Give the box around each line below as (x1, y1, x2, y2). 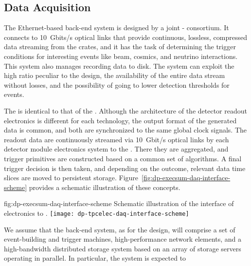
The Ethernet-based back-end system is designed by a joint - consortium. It (4, 22, 229, 33)
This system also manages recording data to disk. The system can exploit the (4, 60, 234, 71)
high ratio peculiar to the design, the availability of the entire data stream (4, 70, 225, 80)
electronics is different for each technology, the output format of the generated (4, 115, 237, 125)
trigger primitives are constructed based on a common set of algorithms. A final (4, 153, 242, 163)
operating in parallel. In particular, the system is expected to (4, 253, 186, 263)
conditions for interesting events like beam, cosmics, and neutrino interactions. (4, 51, 238, 61)
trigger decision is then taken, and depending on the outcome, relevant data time (4, 163, 246, 173)
